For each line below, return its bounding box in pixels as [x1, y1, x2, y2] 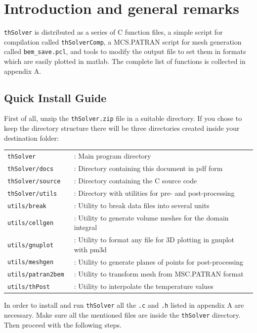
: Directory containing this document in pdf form [74, 163, 223, 173]
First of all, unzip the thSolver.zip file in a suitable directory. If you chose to [4, 113, 242, 123]
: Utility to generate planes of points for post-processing [74, 256, 244, 267]
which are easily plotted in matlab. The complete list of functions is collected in [4, 56, 246, 66]
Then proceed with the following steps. [4, 319, 122, 330]
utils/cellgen [7, 220, 54, 227]
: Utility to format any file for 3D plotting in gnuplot [74, 234, 235, 245]
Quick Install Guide [4, 90, 107, 105]
